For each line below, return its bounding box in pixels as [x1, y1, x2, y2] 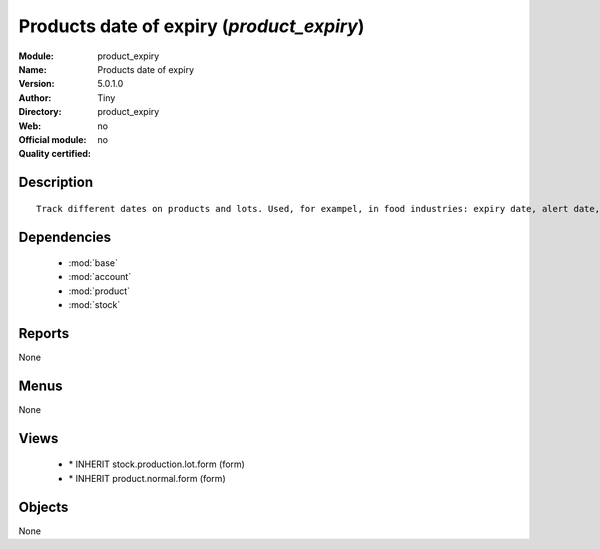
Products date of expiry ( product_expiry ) [18, 15, 365, 37]
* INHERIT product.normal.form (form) [68, 472, 226, 484]
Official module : [18, 133, 87, 145]
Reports [18, 325, 70, 342]
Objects [18, 498, 69, 515]
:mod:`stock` [68, 299, 121, 311]
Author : [18, 91, 52, 104]
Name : [18, 63, 47, 75]
